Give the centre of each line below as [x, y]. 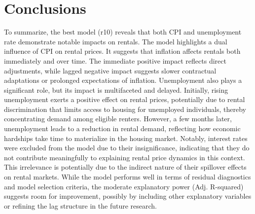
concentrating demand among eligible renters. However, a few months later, [118, 119]
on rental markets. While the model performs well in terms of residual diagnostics [127, 177]
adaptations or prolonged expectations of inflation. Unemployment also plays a [123, 80]
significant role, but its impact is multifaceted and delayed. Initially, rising [116, 89]
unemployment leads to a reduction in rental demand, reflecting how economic [122, 128]
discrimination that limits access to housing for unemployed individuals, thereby [125, 109]
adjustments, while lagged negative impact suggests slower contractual [110, 70]
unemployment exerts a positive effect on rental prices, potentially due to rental [125, 99]
